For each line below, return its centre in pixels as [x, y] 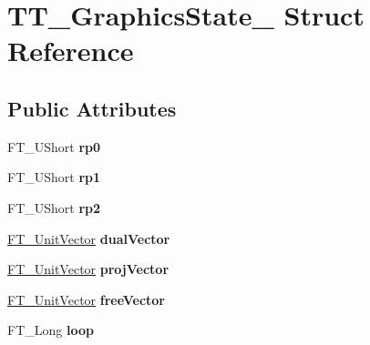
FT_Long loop [51, 330]
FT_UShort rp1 [54, 177]
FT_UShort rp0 [54, 146]
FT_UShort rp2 [54, 207]
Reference [71, 51]
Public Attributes [92, 108]
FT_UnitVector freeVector [87, 299]
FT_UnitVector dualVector [89, 238]
